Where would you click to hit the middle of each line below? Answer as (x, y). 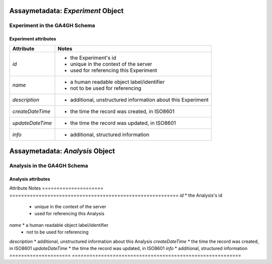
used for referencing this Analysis (70, 214)
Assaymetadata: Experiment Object (66, 11)
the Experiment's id (93, 58)
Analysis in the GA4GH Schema (49, 166)
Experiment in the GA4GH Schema (52, 26)
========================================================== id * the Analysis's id (116, 195)
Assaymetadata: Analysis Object (62, 151)
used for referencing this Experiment (114, 70)
